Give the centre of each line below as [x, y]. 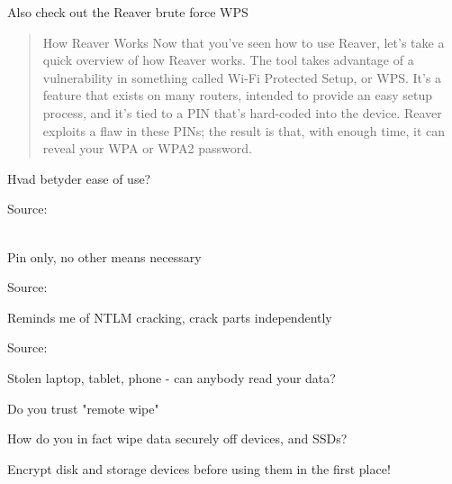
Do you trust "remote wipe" [83, 408]
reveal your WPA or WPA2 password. [147, 148]
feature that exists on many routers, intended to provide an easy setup [238, 95]
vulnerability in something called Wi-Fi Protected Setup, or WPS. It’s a [242, 77]
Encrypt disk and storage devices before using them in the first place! [199, 468]
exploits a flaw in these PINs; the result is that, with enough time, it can [244, 130]
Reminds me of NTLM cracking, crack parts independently [170, 317]
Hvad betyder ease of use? [79, 178]
